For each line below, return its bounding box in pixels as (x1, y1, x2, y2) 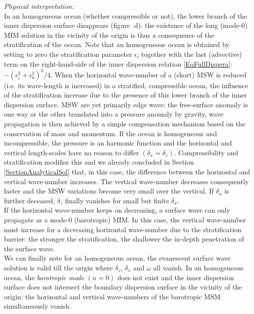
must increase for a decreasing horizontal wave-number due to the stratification (4, 224, 242, 234)
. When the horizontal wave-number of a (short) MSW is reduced (50, 69, 247, 79)
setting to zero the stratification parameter (4, 48, 132, 59)
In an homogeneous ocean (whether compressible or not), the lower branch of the (4, 10, 247, 21)
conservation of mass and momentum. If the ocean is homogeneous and (4, 128, 217, 138)
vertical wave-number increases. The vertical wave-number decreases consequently (4, 176, 249, 186)
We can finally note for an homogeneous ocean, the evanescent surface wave (4, 253, 231, 263)
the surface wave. (4, 243, 55, 253)
